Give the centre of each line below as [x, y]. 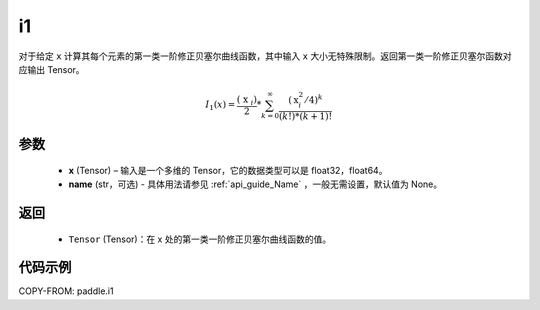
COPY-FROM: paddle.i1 [66, 291]
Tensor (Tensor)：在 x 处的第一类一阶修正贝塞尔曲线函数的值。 [200, 239]
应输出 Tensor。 [51, 69]
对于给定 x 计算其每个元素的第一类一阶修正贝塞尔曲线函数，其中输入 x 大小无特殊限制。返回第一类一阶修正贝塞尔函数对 [265, 56]
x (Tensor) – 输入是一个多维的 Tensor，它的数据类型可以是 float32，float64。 [228, 170]
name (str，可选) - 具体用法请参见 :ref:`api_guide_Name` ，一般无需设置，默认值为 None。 [255, 184]
